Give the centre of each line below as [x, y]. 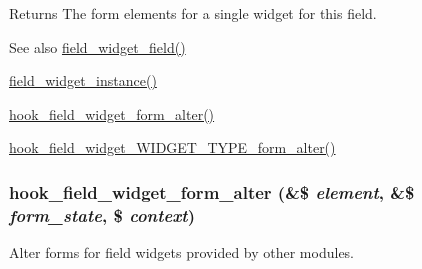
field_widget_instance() [83, 80]
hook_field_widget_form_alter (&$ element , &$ [212, 191]
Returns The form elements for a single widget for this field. [193, 13]
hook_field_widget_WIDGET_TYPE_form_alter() [172, 147]
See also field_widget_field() [97, 46]
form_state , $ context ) [102, 214]
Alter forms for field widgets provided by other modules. [182, 252]
